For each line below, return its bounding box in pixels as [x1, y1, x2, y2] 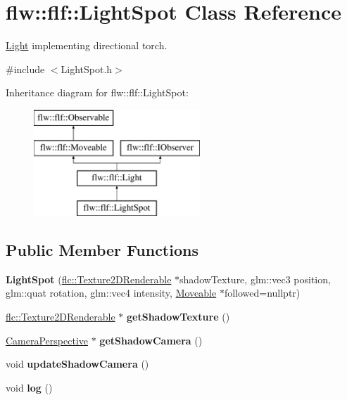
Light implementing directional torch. [6, 38, 168, 53]
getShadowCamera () [99, 333, 203, 347]
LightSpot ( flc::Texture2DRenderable [6, 271, 172, 286]
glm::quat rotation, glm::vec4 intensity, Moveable [6, 285, 217, 300]
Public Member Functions [6, 239, 198, 261]
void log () [6, 380, 53, 394]
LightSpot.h [61, 61, 113, 76]
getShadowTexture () [127, 309, 230, 324]
